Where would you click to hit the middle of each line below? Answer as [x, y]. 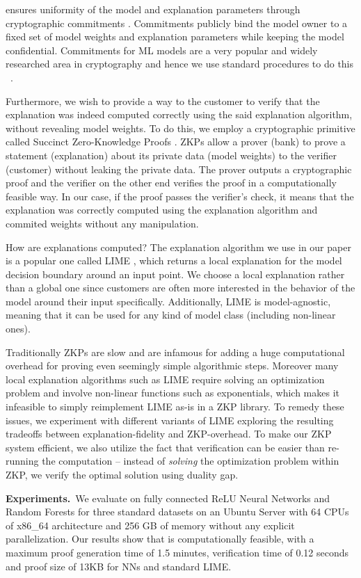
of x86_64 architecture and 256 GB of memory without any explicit [150, 525]
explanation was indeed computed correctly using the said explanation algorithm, [179, 114]
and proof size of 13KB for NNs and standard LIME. [119, 566]
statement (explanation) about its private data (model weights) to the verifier [171, 155]
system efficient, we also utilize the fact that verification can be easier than [165, 447]
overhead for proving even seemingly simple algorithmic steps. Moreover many [172, 366]
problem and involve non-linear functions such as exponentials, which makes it [173, 393]
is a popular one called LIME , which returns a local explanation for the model [174, 260]
